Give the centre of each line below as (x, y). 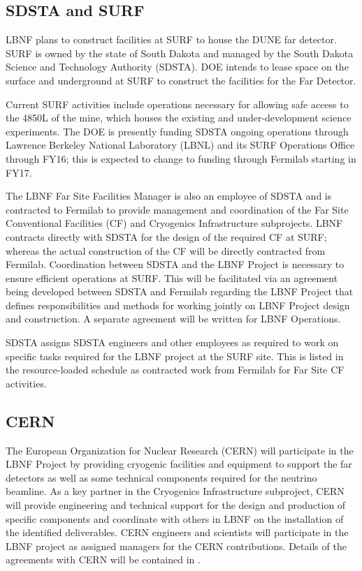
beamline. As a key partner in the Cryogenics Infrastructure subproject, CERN (175, 491)
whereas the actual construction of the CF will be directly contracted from (166, 250)
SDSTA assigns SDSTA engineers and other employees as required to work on (172, 342)
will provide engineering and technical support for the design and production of (176, 505)
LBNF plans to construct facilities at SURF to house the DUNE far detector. (171, 39)
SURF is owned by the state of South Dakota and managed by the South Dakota (180, 53)
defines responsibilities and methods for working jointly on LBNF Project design (178, 305)
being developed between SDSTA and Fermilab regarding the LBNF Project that (180, 291)
